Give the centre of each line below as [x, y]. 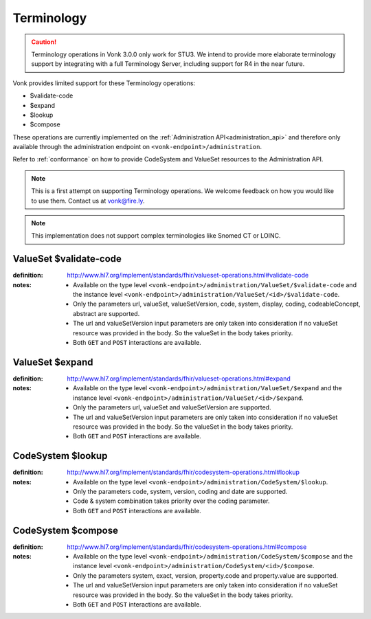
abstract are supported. [106, 313]
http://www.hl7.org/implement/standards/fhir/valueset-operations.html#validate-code [188, 275]
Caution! [44, 42]
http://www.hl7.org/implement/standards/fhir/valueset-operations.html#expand [179, 379]
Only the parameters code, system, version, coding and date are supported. [180, 491]
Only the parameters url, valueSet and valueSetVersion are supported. [172, 407]
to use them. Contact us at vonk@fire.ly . [88, 201]
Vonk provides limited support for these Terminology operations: [104, 83]
